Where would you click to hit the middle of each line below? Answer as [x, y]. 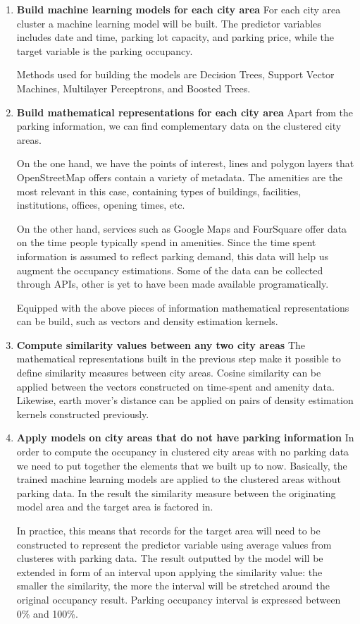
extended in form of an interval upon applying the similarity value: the [169, 571]
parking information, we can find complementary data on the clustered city [179, 126]
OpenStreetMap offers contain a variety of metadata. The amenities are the [180, 177]
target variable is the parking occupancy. [105, 50]
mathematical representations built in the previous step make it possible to [179, 359]
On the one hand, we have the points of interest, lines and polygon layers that [185, 163]
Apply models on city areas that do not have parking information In [185, 438]
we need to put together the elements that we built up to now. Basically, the [182, 465]
